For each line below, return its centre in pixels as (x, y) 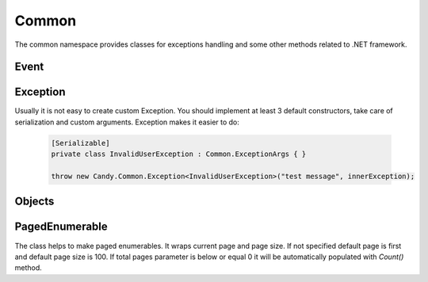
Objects (34, 202)
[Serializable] (80, 143)
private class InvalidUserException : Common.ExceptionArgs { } (179, 154)
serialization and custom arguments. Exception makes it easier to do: (127, 122)
